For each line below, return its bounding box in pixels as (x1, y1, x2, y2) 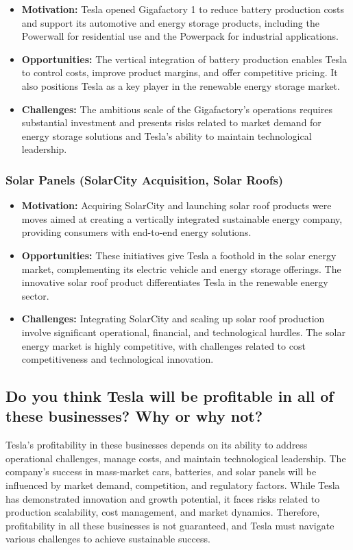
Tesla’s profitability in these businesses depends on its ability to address (5, 438, 308, 452)
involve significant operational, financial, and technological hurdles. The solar (21, 324, 345, 339)
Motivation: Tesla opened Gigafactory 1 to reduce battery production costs (21, 2, 345, 16)
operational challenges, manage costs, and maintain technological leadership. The (5, 451, 346, 465)
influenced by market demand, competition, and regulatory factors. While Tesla (5, 478, 340, 492)
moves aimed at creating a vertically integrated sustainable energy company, (21, 211, 343, 226)
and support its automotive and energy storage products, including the (21, 15, 319, 29)
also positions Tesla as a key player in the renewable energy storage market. (21, 78, 340, 93)
